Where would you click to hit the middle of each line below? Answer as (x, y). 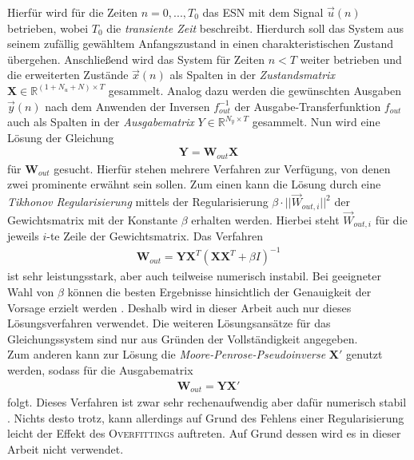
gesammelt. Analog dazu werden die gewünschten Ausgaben (255, 90)
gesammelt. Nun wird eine (316, 122)
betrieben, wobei (48, 28)
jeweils (23, 236)
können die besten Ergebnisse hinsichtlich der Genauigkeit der (219, 292)
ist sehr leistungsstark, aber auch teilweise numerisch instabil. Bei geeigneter (195, 276)
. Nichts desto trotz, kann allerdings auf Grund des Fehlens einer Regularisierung (206, 417)
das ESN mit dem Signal (263, 12)
